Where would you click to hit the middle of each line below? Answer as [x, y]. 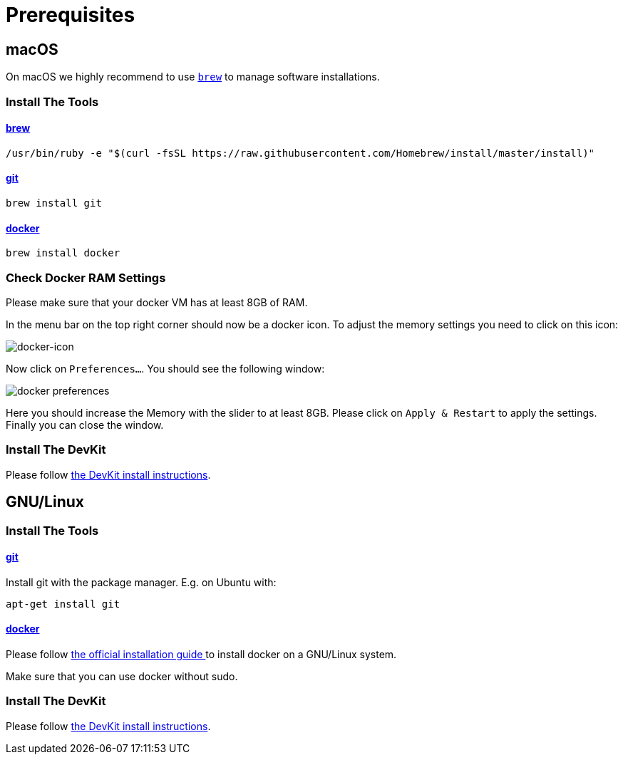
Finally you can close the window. [85, 425]
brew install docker [63, 253]
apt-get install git [63, 604]
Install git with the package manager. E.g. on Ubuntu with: [141, 582]
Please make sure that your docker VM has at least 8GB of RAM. [157, 302]
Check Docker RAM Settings [86, 277]
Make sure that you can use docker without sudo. [122, 676]
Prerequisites [71, 15]
